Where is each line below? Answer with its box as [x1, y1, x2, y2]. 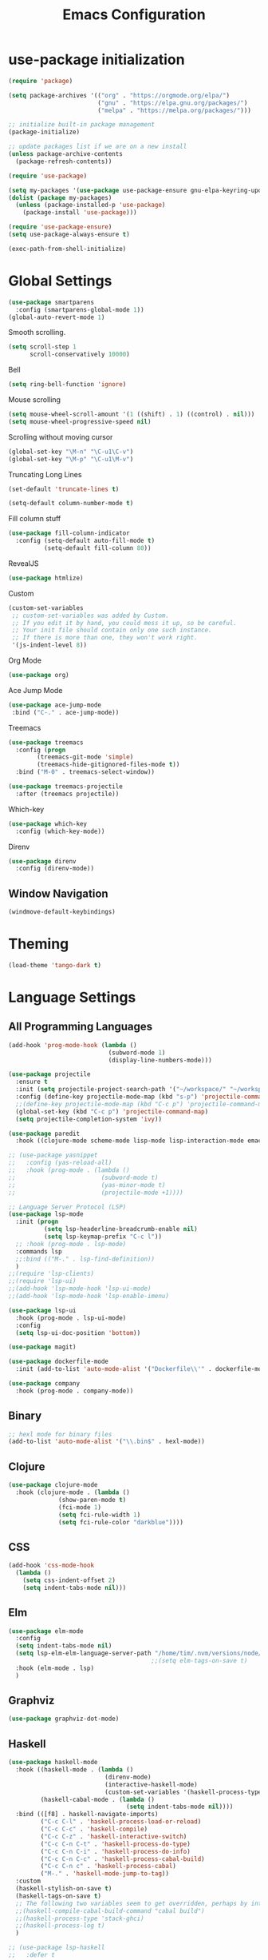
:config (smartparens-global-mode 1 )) [15, 305, 145, 313]
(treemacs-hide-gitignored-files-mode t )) [37, 761, 180, 769]
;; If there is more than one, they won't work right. [11, 634, 198, 642]
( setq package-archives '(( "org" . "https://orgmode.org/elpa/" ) [8, 91, 230, 99]
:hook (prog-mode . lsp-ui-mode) [15, 1313, 127, 1322]
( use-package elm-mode [8, 1627, 84, 1635]
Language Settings [8, 988, 136, 1006]
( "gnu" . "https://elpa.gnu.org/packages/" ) [97, 98, 248, 107]
